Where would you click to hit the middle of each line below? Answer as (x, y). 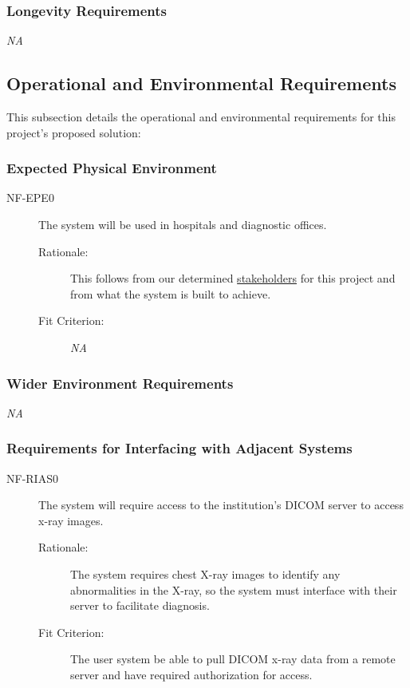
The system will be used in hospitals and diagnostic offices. (183, 225)
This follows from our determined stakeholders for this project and (233, 278)
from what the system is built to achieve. (171, 293)
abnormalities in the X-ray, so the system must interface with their (234, 589)
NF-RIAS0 (32, 478)
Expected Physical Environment (112, 168)
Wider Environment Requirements (120, 383)
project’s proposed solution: (74, 132)
